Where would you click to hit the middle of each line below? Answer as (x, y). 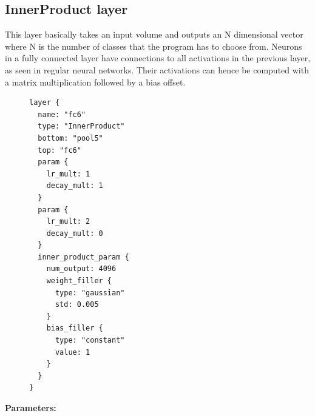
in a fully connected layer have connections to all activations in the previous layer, (158, 58)
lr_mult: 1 (68, 174)
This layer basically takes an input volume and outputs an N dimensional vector (154, 34)
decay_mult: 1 (75, 186)
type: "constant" (90, 341)
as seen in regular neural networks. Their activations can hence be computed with (157, 69)
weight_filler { (79, 281)
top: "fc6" (59, 150)
